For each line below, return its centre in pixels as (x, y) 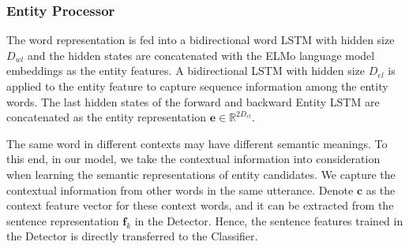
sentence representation (63, 220)
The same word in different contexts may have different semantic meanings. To (197, 143)
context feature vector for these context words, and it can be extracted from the (200, 205)
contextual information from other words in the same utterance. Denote (180, 190)
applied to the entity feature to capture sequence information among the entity (197, 86)
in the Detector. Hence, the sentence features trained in (269, 220)
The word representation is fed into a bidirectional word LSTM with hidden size (201, 40)
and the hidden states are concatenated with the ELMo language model (201, 55)
